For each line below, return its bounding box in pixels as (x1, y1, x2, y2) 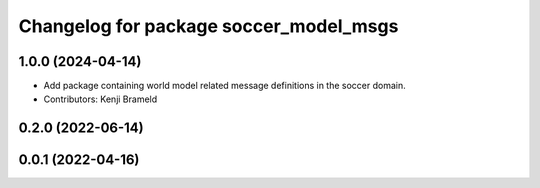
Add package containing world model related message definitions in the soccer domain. (43, 80, 407, 92)
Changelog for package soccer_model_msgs (18, 15, 399, 37)
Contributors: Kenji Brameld (43, 93, 158, 105)
